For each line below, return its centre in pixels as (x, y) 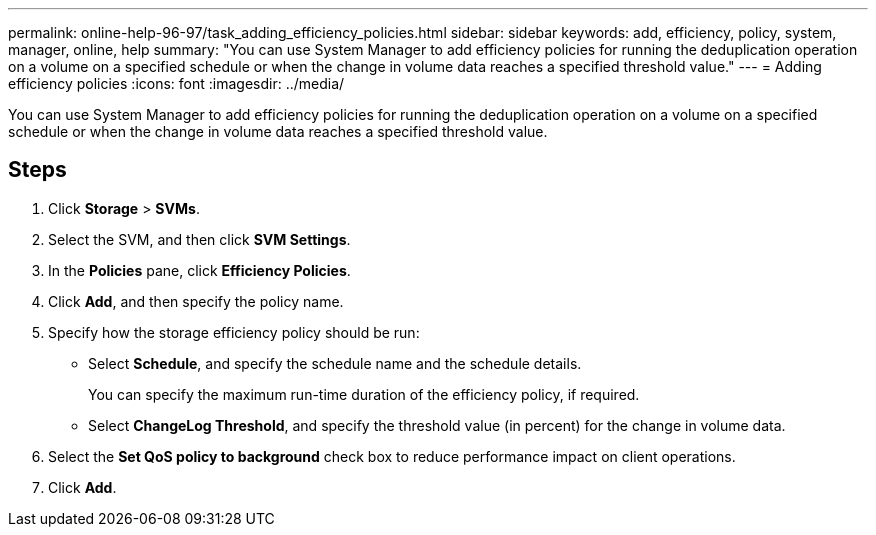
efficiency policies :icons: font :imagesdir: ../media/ (176, 83)
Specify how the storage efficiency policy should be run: (234, 332)
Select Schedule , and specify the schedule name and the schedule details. (335, 363)
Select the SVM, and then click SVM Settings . (199, 239)
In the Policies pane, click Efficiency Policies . (199, 270)
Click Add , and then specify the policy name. (196, 301)
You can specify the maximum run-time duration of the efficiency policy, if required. (364, 394)
